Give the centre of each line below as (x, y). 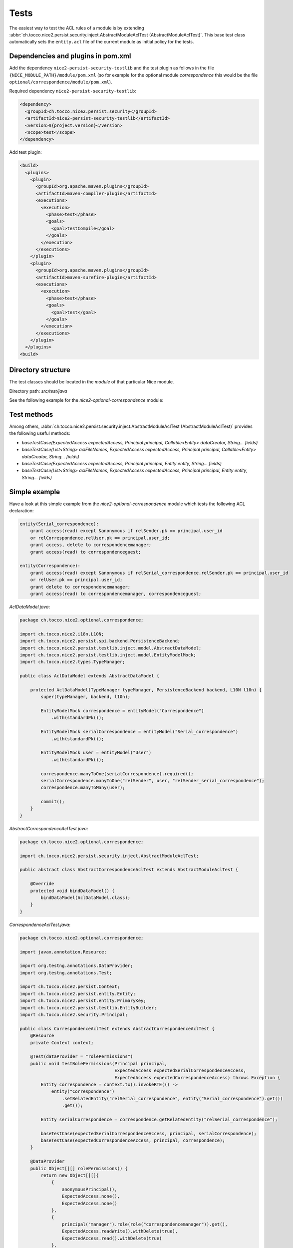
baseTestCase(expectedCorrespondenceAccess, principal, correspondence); (133, 1140)
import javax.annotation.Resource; (63, 952)
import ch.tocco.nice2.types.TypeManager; (72, 662)
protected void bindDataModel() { (72, 891)
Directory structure (40, 370)
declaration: (21, 511)
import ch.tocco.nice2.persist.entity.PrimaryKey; (83, 1001)
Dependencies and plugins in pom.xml (70, 56)
